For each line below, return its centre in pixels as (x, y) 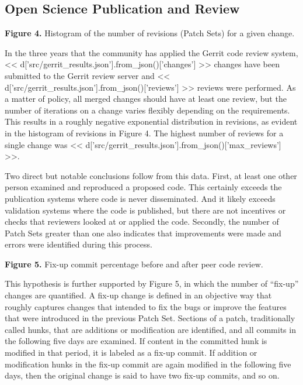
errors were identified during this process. (79, 244)
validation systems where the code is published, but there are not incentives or (145, 210)
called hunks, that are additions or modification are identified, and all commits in (150, 329)
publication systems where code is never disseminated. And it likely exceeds (140, 198)
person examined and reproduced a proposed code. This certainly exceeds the (143, 187)
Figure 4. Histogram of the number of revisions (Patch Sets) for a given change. (150, 33)
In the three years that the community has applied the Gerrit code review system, (151, 52)
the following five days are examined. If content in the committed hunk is (136, 341)
